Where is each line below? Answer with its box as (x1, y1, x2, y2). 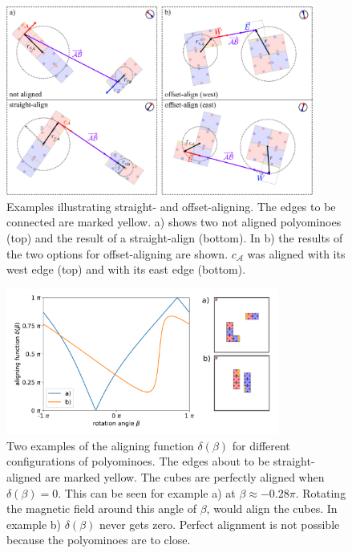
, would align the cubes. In (206, 500, 338, 517)
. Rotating (295, 484, 346, 501)
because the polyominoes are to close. (6, 531, 191, 548)
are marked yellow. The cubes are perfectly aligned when (45, 469, 325, 485)
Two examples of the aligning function (6, 437, 194, 453)
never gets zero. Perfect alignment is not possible (99, 515, 340, 532)
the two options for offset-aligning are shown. (6, 245, 229, 262)
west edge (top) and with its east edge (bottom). (6, 261, 246, 278)
